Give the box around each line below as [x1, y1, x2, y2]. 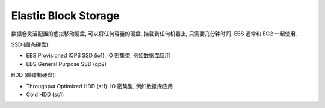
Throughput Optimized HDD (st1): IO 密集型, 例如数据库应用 [26, 82, 173, 89]
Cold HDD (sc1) [26, 91, 64, 98]
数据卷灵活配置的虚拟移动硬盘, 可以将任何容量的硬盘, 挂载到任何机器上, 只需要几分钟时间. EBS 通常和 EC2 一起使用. [11, 30, 297, 37]
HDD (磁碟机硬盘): [11, 71, 57, 79]
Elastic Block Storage [11, 9, 120, 22]
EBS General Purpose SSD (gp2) [26, 60, 107, 67]
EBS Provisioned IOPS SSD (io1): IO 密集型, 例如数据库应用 [26, 52, 170, 59]
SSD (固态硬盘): [11, 41, 51, 48]
